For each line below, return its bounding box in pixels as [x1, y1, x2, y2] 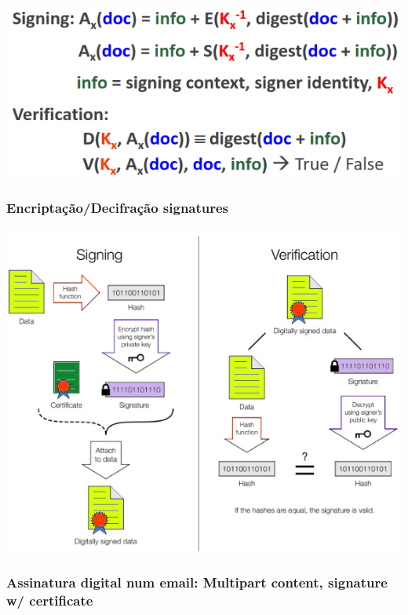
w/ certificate [6, 590, 93, 610]
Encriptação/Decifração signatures [6, 198, 229, 218]
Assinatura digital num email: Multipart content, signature [6, 572, 388, 591]
